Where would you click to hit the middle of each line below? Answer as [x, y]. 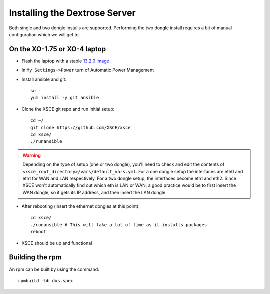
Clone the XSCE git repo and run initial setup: [68, 109]
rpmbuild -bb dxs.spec [46, 281]
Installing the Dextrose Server [72, 13]
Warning [32, 155]
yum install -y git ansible [65, 98]
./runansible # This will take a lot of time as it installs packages [119, 225]
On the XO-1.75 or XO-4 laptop [58, 49]
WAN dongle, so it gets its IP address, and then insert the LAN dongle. [95, 192]
